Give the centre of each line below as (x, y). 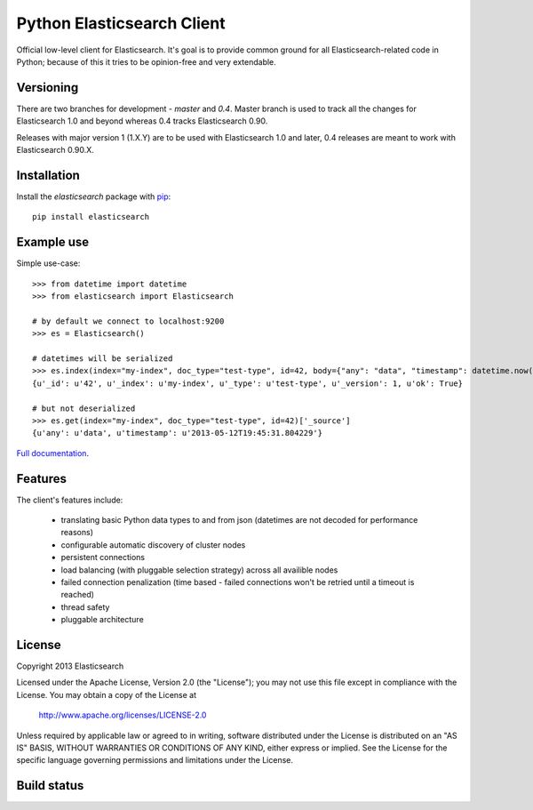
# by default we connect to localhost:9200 (128, 321)
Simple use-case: (48, 263)
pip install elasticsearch (91, 217)
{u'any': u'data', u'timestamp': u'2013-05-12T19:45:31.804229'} (178, 433)
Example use (53, 242)
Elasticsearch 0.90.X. (56, 150)
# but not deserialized (84, 408)
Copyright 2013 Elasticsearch (70, 666)
